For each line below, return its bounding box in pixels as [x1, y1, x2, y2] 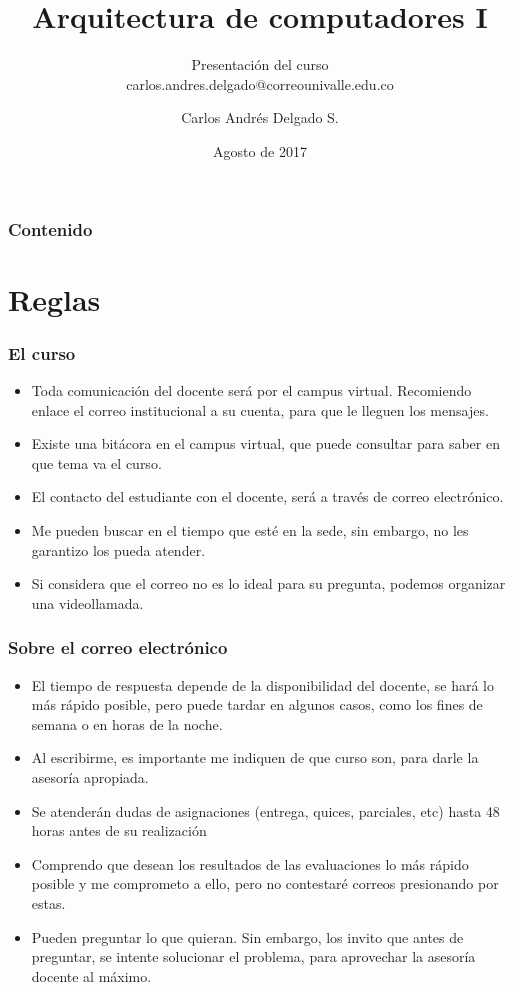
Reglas [8, 278, 101, 319]
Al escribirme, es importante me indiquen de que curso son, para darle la [31, 747, 479, 768]
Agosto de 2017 [213, 140, 307, 161]
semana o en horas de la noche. [31, 713, 223, 734]
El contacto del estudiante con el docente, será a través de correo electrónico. [31, 486, 504, 507]
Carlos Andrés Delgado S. [181, 107, 339, 128]
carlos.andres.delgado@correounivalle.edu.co [126, 73, 394, 94]
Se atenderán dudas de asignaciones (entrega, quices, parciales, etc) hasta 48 [31, 800, 500, 821]
